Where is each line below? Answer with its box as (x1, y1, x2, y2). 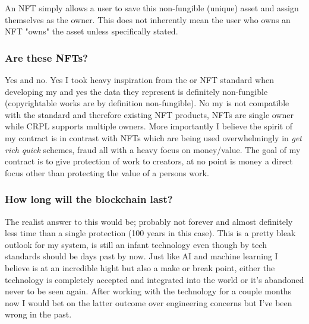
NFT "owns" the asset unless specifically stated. (5, 25, 178, 37)
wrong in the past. (5, 308, 72, 320)
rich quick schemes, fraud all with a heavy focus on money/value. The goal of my (5, 143, 301, 155)
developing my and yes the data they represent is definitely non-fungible (5, 85, 268, 97)
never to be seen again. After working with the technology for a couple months (5, 285, 292, 297)
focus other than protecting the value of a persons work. (5, 166, 209, 179)
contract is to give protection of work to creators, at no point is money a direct (5, 155, 293, 167)
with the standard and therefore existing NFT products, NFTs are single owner (5, 108, 294, 120)
